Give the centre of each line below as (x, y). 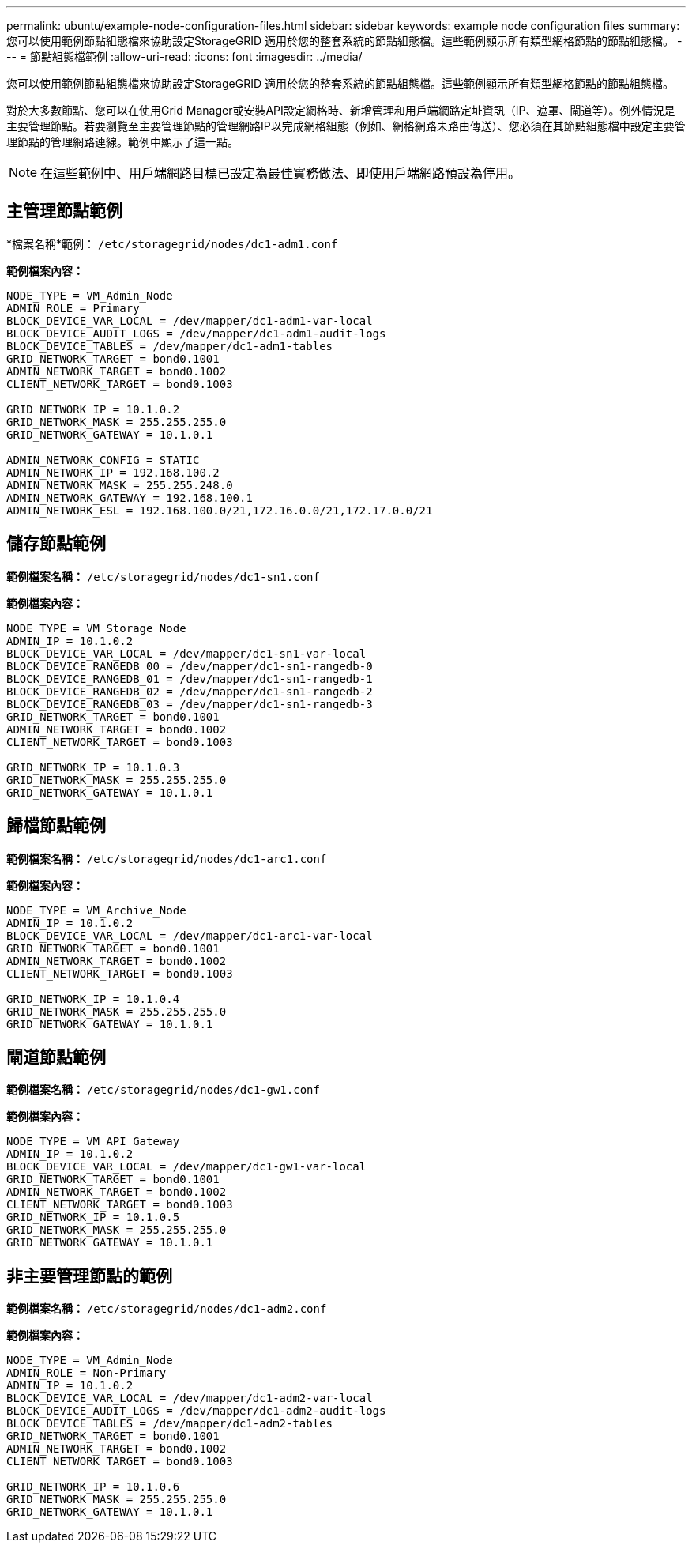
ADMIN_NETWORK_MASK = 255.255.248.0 (120, 485)
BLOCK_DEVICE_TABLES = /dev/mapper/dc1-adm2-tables (170, 1424)
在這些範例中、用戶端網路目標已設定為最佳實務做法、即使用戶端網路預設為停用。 (281, 173)
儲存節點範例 (56, 544)
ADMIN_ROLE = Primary (73, 308)
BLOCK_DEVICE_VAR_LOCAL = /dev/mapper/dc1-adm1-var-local (190, 320)
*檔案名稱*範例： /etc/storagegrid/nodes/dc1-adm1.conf (172, 243)
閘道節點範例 (56, 1057)
